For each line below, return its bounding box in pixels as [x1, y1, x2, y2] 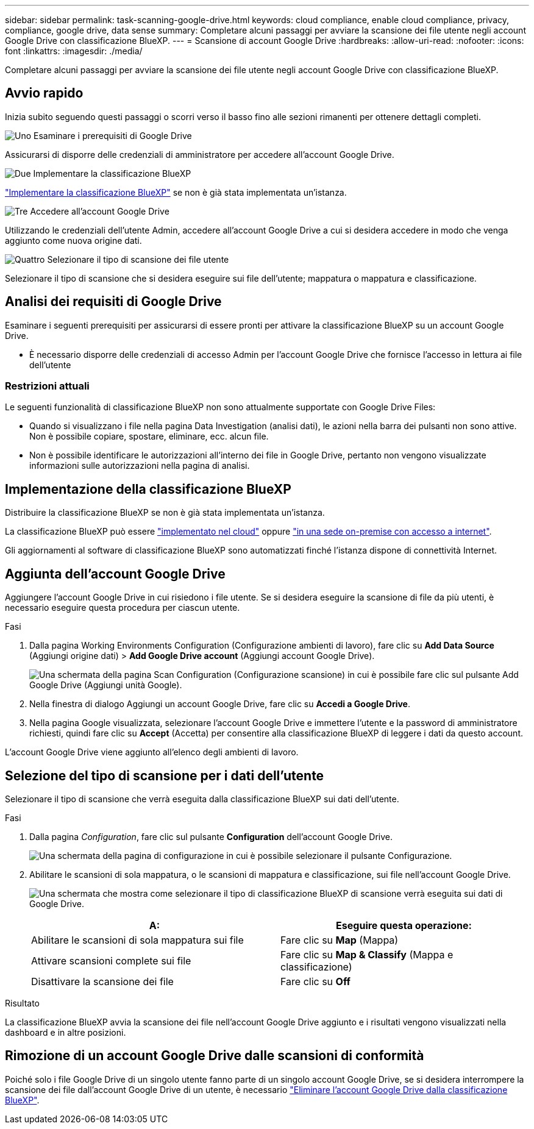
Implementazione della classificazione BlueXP [5, 481, 291, 497]
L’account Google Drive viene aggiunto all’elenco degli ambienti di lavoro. [5, 747, 299, 758]
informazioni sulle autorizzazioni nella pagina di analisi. [29, 460, 250, 471]
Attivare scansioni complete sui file [31, 954, 191, 967]
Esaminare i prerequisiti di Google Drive [34, 130, 192, 141]
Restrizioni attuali [5, 380, 90, 393]
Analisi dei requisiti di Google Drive [5, 294, 222, 310]
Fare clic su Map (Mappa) [280, 933, 399, 946]
